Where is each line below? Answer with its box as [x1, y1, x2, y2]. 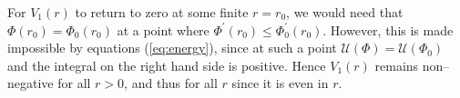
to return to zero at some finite [75, 3, 249, 21]
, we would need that [286, 3, 404, 21]
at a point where [117, 20, 210, 39]
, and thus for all [124, 73, 218, 93]
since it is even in [231, 73, 329, 93]
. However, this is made [322, 20, 454, 39]
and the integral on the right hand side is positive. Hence [7, 55, 326, 74]
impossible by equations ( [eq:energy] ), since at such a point [7, 38, 337, 57]
